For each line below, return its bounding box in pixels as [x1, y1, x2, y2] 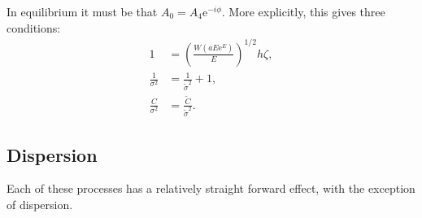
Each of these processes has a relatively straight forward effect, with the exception [7, 180, 415, 197]
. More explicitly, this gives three [221, 3, 385, 20]
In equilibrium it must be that [7, 3, 158, 20]
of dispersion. [7, 196, 73, 213]
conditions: [7, 19, 61, 36]
